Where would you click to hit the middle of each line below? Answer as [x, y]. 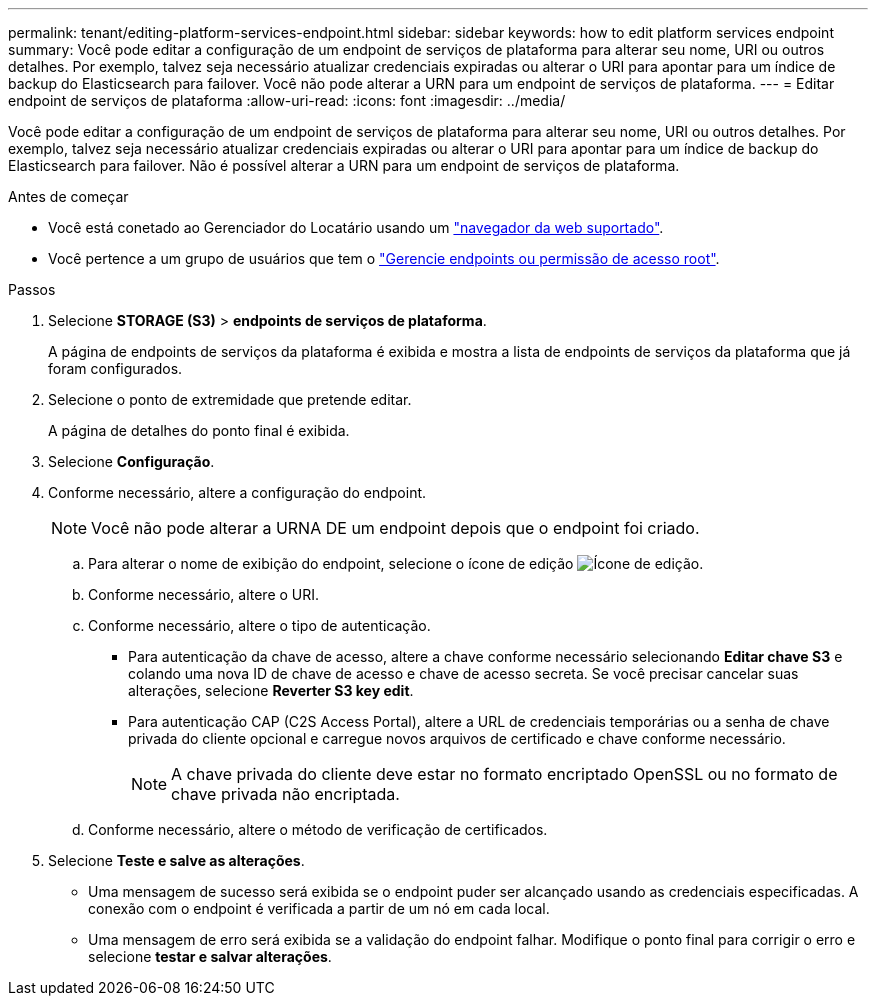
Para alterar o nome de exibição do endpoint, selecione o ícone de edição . [396, 563]
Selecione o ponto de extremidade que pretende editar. [230, 399]
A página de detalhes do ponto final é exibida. [199, 430]
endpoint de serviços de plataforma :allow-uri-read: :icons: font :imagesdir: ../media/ [287, 100]
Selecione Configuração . [131, 461]
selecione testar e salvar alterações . [210, 956]
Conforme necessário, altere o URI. [204, 594]
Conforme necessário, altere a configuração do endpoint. [237, 492]
